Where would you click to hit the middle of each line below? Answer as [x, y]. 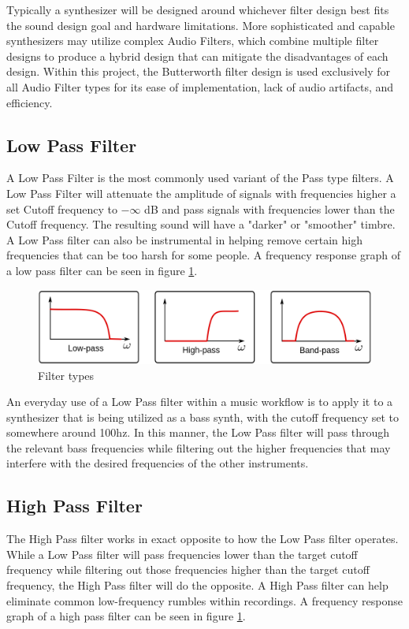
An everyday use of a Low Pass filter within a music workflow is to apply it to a [200, 402]
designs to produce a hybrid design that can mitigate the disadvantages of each [197, 56]
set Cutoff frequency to [62, 208]
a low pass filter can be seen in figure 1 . [102, 270]
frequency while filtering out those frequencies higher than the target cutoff [188, 569]
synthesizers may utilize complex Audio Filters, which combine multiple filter [193, 41]
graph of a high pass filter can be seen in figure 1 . [126, 616]
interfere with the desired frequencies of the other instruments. [158, 463]
